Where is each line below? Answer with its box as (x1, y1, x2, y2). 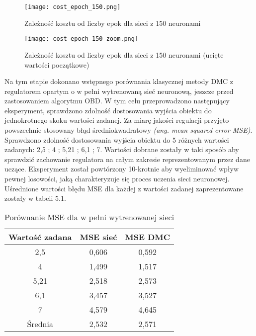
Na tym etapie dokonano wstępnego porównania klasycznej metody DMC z (4, 76, 234, 86)
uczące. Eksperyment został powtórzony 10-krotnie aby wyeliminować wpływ (4, 164, 239, 174)
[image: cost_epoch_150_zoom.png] (24, 35, 139, 43)
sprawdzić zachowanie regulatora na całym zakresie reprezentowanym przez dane (4, 154, 250, 164)
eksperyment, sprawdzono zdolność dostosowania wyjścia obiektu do (4, 105, 212, 115)
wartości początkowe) (24, 59, 89, 70)
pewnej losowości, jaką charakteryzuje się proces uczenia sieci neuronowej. (4, 173, 230, 184)
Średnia (27, 318, 53, 330)
